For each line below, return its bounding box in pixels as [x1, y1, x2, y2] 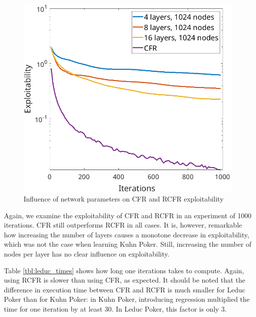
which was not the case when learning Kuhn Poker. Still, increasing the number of [4, 239, 252, 249]
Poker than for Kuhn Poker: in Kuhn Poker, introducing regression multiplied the [4, 294, 250, 304]
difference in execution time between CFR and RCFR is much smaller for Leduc [4, 284, 245, 294]
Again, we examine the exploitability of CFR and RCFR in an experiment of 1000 [4, 210, 252, 220]
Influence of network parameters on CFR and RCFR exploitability [24, 194, 224, 204]
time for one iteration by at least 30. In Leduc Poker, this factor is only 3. [4, 303, 227, 314]
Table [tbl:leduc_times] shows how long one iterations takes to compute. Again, [4, 265, 244, 275]
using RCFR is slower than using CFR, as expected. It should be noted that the [4, 275, 246, 285]
